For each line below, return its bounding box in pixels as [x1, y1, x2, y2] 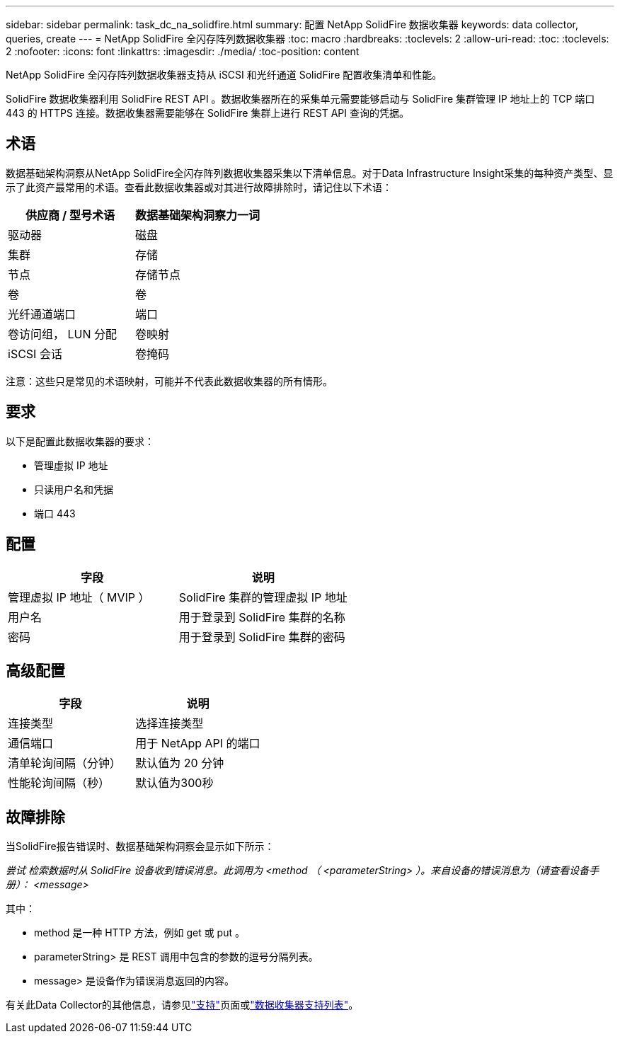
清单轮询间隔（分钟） [8, 756, 122, 771]
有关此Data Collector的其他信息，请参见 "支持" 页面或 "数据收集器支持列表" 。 [6, 999, 359, 1011]
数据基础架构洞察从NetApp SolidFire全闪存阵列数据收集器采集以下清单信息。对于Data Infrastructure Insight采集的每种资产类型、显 [6, 166, 614, 179]
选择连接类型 [135, 716, 204, 731]
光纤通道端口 [8, 306, 76, 321]
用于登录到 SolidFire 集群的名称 [178, 609, 345, 624]
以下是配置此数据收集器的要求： [6, 435, 154, 447]
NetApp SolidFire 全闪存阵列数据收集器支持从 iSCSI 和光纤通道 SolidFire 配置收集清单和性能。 [6, 69, 442, 81]
